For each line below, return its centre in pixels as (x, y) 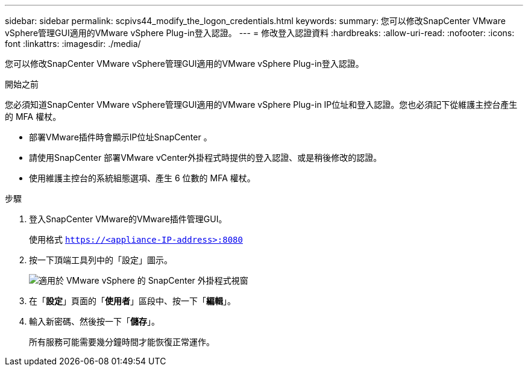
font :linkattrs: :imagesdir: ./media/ (73, 44)
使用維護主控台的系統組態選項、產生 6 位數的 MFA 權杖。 (142, 178)
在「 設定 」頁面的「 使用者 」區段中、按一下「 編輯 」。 (132, 301)
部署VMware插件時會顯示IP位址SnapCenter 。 (121, 137)
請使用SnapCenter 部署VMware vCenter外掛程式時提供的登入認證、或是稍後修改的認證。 (206, 157)
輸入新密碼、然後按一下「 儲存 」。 (94, 321)
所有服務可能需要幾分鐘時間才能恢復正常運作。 (122, 342)
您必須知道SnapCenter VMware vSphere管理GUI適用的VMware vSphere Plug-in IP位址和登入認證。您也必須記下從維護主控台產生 (261, 104)
